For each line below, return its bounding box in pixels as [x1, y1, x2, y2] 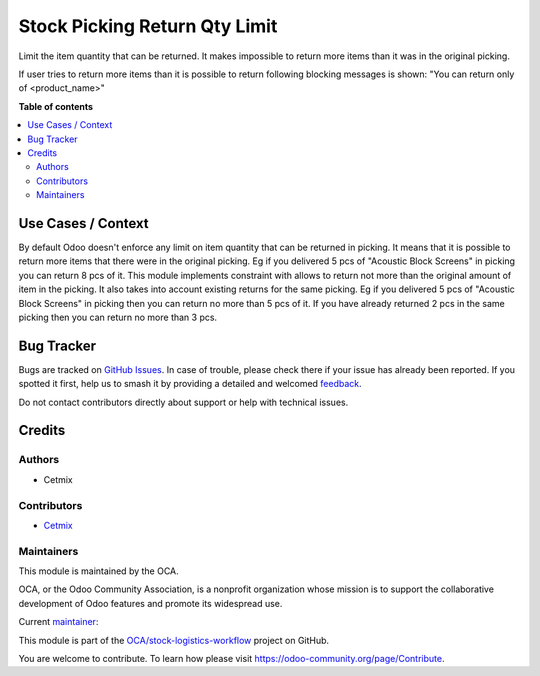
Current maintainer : [18, 616, 99, 628]
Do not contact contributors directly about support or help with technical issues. [18, 396, 349, 408]
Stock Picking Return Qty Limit [18, 15, 278, 37]
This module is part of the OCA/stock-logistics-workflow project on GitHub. [18, 634, 330, 646]
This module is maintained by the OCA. [18, 565, 179, 577]
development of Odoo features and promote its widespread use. [18, 597, 283, 609]
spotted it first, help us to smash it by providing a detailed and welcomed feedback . [18, 378, 362, 390]
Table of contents [18, 100, 94, 112]
